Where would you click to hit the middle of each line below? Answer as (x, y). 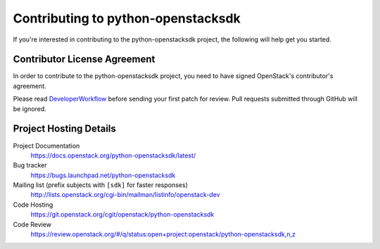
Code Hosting (33, 205)
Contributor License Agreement (84, 59)
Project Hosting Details (64, 129)
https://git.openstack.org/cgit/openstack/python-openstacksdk (122, 215)
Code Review (32, 224)
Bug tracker (30, 165)
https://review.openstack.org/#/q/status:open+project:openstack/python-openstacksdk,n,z (163, 234)
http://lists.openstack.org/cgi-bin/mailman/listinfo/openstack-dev (126, 195)
